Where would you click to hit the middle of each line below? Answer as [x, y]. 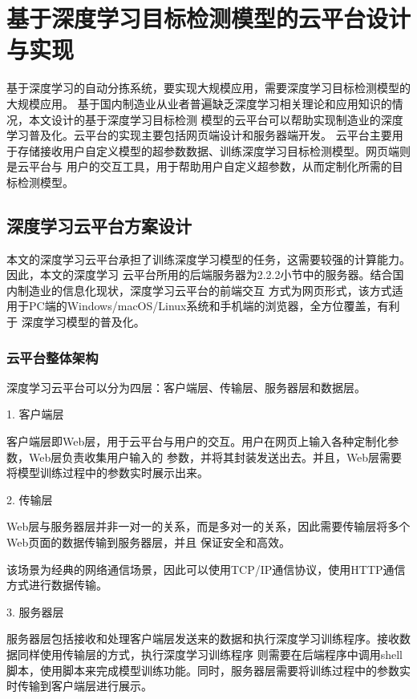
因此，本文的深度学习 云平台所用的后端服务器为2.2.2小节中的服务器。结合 [200, 275]
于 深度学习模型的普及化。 [76, 322]
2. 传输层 [30, 499]
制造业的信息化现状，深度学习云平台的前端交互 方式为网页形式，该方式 [204, 290]
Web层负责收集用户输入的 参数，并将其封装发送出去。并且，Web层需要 [215, 457]
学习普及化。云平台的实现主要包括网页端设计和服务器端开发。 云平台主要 [199, 135]
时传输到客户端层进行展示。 [79, 686]
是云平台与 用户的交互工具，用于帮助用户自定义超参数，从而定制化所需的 [199, 166]
